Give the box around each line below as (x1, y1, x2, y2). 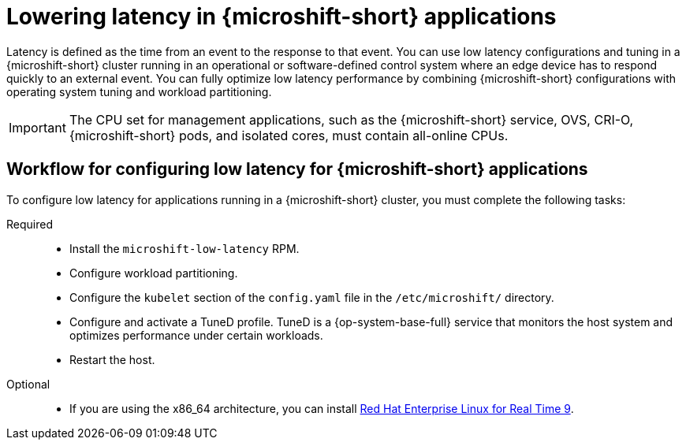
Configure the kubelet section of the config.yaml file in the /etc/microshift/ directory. (69, 290, 554, 304)
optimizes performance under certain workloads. (69, 328, 323, 342)
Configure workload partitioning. (69, 266, 238, 280)
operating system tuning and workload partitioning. (6, 84, 272, 98)
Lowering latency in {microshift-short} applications (6, 3, 557, 30)
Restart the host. (69, 352, 155, 366)
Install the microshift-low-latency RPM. (69, 241, 300, 255)
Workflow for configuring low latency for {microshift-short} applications (6, 159, 588, 180)
